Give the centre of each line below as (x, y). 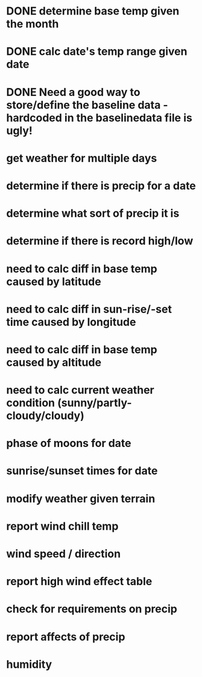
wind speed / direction (64, 554)
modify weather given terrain (81, 499)
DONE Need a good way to (73, 92)
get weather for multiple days (82, 158)
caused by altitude (54, 362)
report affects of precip (66, 637)
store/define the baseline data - (87, 105)
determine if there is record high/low (100, 241)
